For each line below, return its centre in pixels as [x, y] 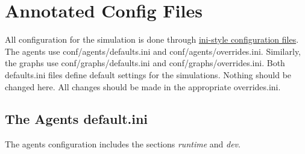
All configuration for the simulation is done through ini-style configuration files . [152, 39]
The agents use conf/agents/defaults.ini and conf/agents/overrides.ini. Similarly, [153, 51]
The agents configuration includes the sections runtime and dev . [123, 144]
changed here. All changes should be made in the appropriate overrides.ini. [143, 86]
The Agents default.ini [77, 119]
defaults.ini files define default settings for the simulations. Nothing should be [148, 74]
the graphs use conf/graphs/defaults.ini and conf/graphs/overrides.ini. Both [145, 63]
